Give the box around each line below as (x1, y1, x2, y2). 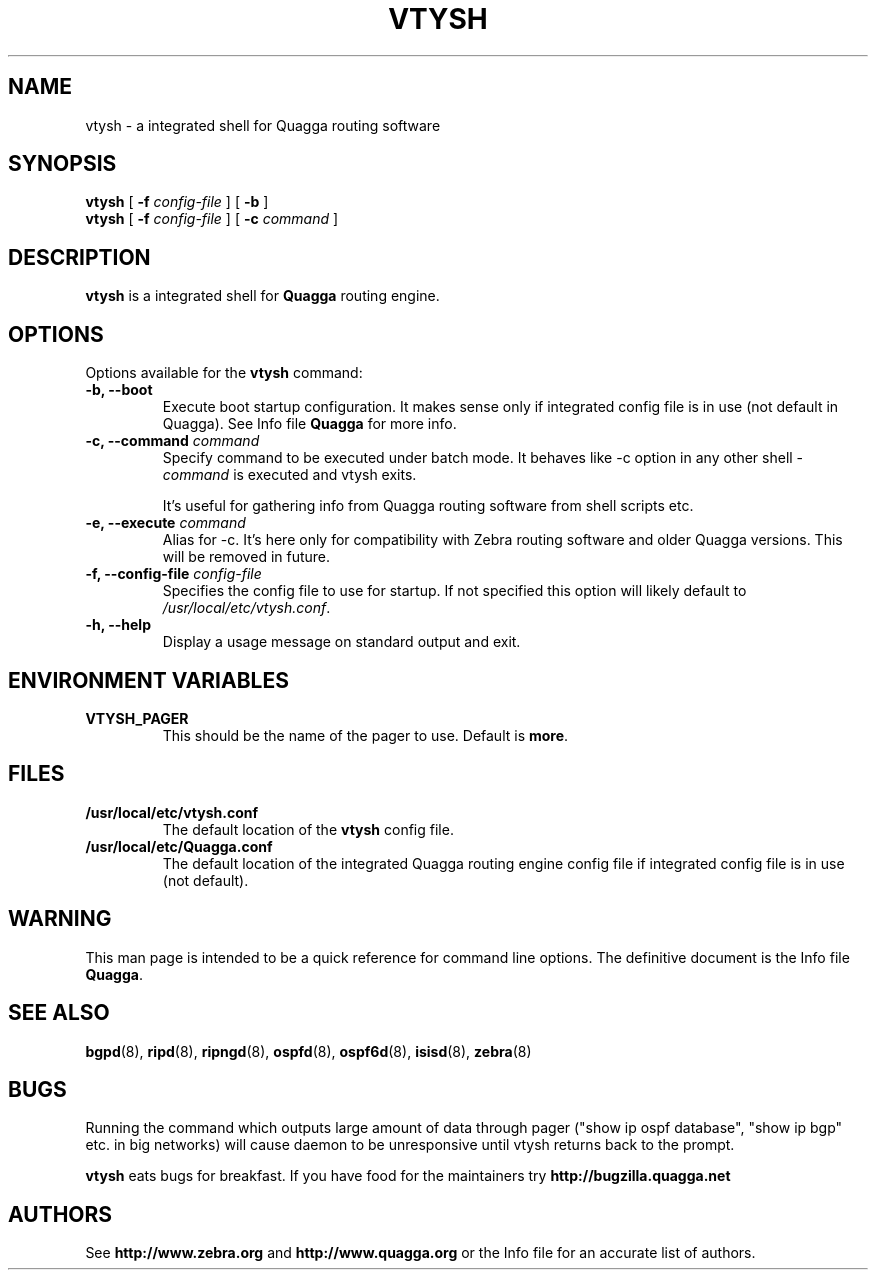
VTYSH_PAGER (85, 709, 189, 727)
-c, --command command (85, 432, 260, 450)
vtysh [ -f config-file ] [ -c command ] (85, 210, 339, 228)
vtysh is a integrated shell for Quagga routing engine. (85, 287, 440, 305)
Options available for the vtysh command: (85, 364, 363, 382)
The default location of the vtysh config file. (162, 820, 454, 838)
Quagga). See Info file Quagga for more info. (162, 415, 457, 433)
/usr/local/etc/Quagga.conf (85, 837, 273, 855)
